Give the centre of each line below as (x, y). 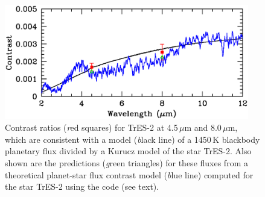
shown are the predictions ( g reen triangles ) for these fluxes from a (126, 162)
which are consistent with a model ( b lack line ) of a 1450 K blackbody (132, 139)
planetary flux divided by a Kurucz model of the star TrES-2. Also (128, 151)
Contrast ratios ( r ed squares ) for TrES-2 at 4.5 (91, 127)
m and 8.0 (203, 127)
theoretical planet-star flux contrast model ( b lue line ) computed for (129, 174)
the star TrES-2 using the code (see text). (82, 186)
